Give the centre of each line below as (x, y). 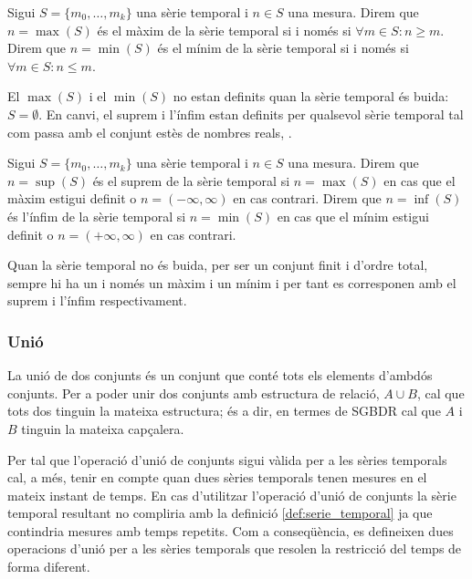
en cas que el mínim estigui (353, 216)
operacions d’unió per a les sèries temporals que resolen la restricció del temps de (235, 548)
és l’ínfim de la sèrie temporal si (97, 216)
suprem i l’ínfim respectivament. (97, 300)
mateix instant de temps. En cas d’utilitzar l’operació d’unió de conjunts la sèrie (232, 495)
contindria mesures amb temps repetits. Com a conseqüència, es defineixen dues (231, 530)
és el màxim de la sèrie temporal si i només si (224, 30)
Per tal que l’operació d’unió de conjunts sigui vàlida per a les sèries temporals (227, 459)
